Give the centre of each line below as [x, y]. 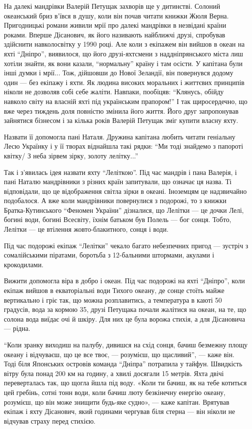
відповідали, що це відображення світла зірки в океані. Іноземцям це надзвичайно [126, 191]
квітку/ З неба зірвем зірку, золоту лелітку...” [71, 155]
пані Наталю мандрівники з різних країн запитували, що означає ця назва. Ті [118, 181]
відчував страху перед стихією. [50, 420]
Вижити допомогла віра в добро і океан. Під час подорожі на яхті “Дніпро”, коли [125, 281]
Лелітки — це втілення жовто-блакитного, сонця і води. [86, 229]
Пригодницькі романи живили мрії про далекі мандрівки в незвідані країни [115, 25]
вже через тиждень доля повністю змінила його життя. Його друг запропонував [121, 111]
